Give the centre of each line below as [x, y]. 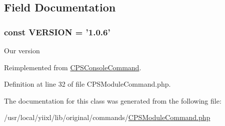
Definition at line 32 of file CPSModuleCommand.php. [87, 84]
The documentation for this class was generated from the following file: [113, 100]
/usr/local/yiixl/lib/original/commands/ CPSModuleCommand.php [107, 117]
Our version [22, 50]
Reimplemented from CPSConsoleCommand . [73, 67]
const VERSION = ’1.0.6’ [57, 32]
